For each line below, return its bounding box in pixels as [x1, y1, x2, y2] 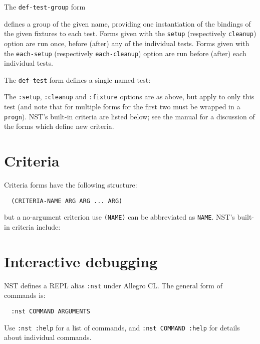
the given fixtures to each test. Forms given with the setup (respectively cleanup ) [4, 28, 256, 39]
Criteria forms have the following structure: [4, 180, 137, 190]
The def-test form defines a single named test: [4, 74, 151, 85]
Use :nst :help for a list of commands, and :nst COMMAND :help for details [4, 322, 240, 332]
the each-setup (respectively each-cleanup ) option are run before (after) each [4, 48, 246, 58]
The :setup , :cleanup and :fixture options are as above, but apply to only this [4, 91, 254, 102]
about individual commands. [4, 332, 92, 342]
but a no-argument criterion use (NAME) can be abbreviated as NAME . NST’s [4, 212, 235, 222]
